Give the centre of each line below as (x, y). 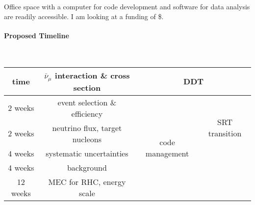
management (167, 153)
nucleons (87, 139)
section (87, 87)
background (87, 167)
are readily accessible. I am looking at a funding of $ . (84, 16)
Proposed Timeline (37, 35)
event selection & (87, 102)
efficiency (87, 113)
